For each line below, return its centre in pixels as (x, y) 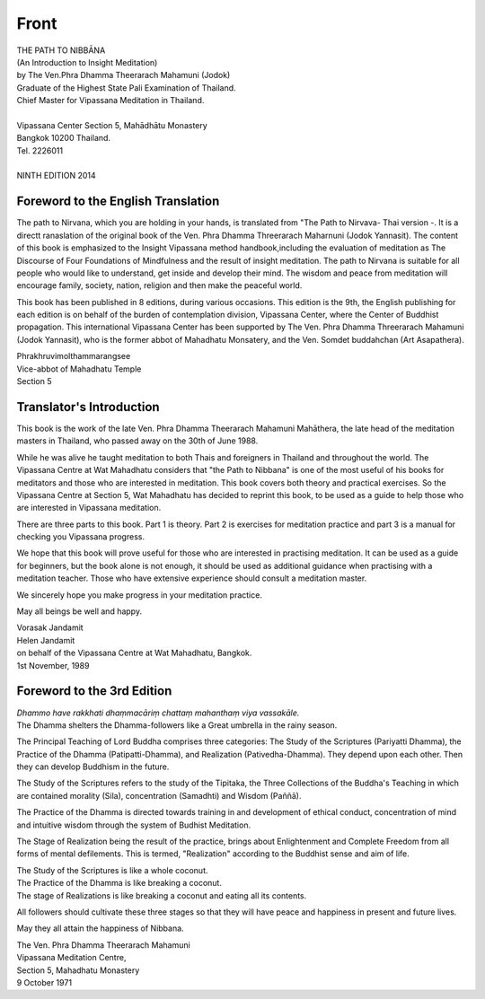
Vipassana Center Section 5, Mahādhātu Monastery (112, 125)
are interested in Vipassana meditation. (89, 508)
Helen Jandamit (46, 640)
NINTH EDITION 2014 (56, 176)
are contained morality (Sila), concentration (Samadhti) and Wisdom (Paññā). (159, 795)
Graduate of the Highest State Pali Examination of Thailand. (127, 88)
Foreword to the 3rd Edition (94, 691)
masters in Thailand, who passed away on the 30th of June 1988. (137, 441)
